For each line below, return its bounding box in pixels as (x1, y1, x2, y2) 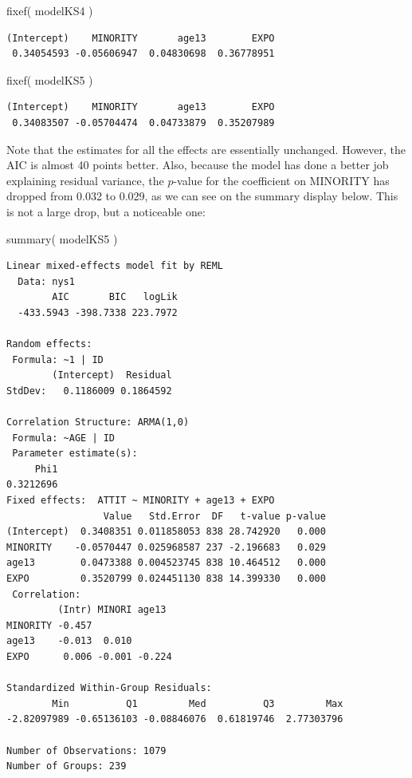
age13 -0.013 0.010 (6, 635, 132, 647)
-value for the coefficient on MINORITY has (173, 172, 390, 188)
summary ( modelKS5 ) (6, 230, 118, 247)
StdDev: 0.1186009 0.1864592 (6, 385, 172, 397)
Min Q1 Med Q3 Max (52, 697, 343, 709)
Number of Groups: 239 (6, 760, 127, 772)
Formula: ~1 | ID (12, 353, 104, 365)
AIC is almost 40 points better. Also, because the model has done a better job (6, 156, 389, 173)
